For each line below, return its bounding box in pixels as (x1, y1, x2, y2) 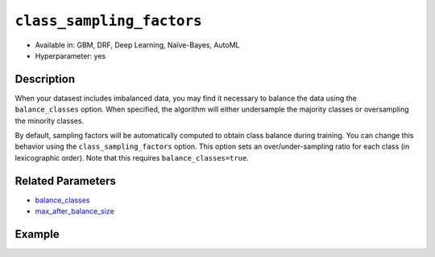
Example (14, 227, 60, 241)
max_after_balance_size (35, 206, 114, 216)
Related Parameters (14, 173, 117, 188)
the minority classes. (14, 116, 85, 125)
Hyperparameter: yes (35, 51, 106, 60)
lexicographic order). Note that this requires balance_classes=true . (14, 153, 249, 162)
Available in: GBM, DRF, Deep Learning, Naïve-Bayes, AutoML (35, 40, 240, 50)
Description (14, 72, 76, 86)
